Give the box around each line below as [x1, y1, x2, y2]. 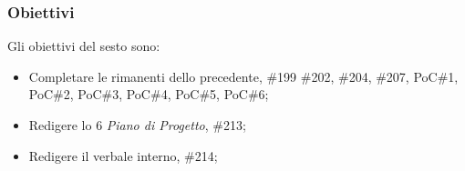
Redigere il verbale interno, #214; [28, 146, 218, 165]
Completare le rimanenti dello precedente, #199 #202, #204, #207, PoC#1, [28, 66, 459, 85]
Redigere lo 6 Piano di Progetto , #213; [28, 116, 246, 134]
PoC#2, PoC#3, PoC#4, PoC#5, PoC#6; [28, 85, 269, 104]
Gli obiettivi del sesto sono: [7, 36, 160, 55]
